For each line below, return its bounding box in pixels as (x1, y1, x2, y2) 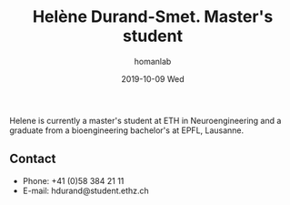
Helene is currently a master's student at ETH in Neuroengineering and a (9, 115, 282, 126)
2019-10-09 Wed (121, 73, 185, 84)
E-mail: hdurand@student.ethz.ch (22, 185, 150, 196)
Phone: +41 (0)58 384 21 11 (22, 175, 125, 186)
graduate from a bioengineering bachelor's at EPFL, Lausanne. (9, 125, 245, 136)
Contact (9, 151, 56, 167)
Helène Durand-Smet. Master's (32, 6, 274, 27)
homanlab (134, 56, 172, 67)
